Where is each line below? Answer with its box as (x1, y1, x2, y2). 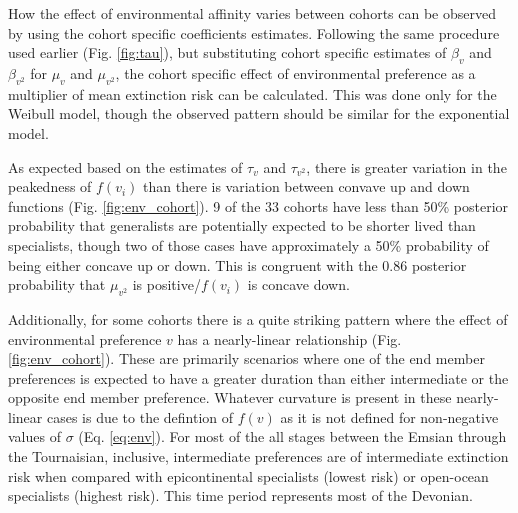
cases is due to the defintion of (46, 406, 234, 427)
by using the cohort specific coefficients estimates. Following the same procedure (8, 22, 500, 43)
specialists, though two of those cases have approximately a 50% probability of (8, 234, 489, 255)
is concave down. (247, 274, 350, 295)
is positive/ (132, 274, 201, 295)
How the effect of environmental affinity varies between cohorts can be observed (8, 3, 496, 23)
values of (8, 426, 61, 447)
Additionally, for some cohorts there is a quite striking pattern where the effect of (8, 308, 508, 329)
